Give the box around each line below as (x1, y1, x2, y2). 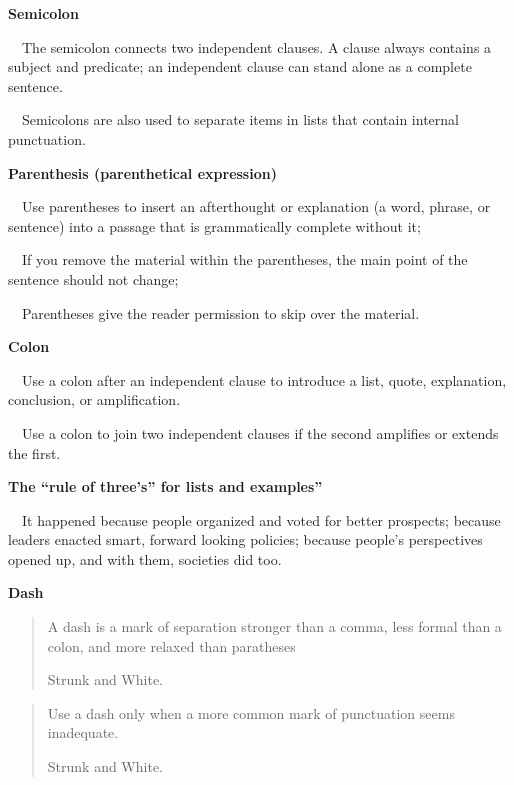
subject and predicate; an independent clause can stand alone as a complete (8, 56, 472, 77)
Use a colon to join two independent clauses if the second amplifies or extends (21, 422, 499, 443)
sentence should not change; (8, 268, 179, 289)
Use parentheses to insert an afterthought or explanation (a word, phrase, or (21, 196, 491, 217)
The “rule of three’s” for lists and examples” (8, 476, 323, 497)
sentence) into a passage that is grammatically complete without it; (8, 215, 421, 236)
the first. (8, 442, 61, 463)
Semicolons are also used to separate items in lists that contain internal (21, 109, 459, 130)
